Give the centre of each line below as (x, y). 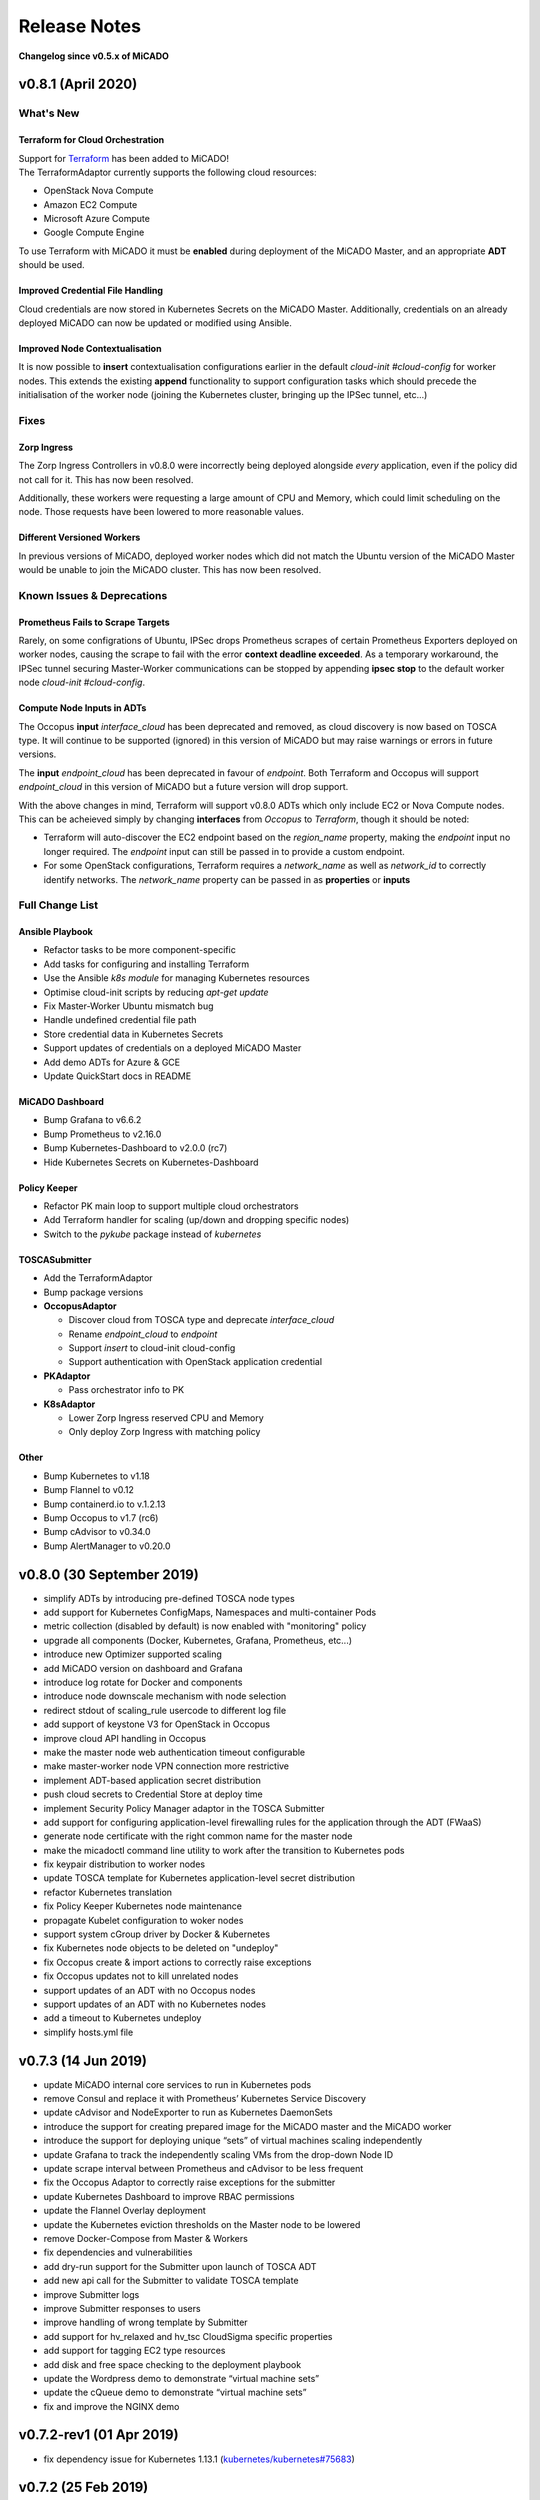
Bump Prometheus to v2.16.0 (102, 1134)
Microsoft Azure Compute (96, 219)
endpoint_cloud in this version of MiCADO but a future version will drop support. (183, 787)
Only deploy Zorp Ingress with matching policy (164, 1432)
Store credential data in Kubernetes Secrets (133, 1034)
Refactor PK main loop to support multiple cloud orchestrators (171, 1206)
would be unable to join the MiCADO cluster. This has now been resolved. (170, 570)
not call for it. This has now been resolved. (106, 479)
